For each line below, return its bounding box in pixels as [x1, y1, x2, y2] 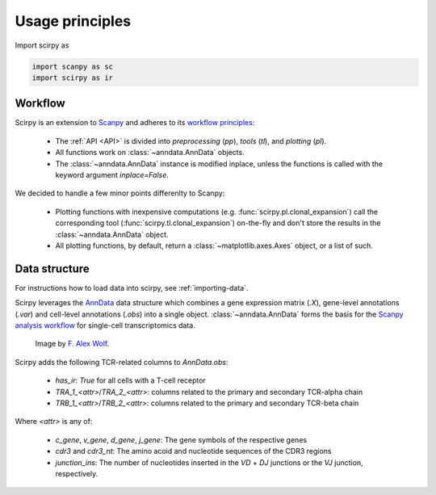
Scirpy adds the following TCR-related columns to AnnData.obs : [15, 357, 228, 367]
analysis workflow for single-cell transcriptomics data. [15, 321, 195, 330]
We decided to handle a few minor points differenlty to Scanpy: [15, 188, 225, 198]
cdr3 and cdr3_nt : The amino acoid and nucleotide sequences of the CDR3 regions [55, 447, 332, 456]
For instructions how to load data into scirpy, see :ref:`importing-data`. [15, 283, 249, 292]
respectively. [55, 468, 99, 478]
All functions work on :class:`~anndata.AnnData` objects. [55, 148, 245, 157]
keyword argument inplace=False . [55, 170, 170, 179]
